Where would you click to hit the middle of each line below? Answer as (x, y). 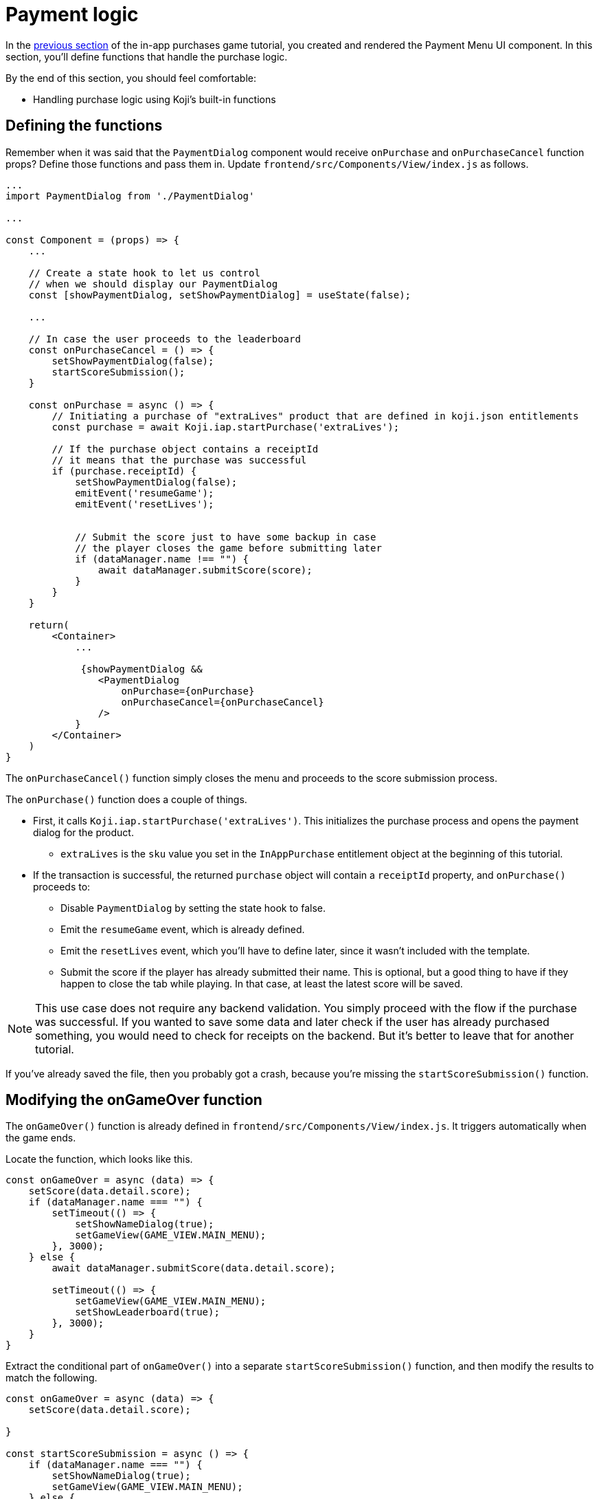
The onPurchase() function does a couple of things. (126, 799)
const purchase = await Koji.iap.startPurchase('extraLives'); (226, 427)
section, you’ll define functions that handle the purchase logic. (147, 56)
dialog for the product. (83, 832)
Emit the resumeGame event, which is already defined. (183, 929)
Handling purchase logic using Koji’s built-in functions (155, 99)
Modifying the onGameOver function (134, 1100)
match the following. (52, 1378)
